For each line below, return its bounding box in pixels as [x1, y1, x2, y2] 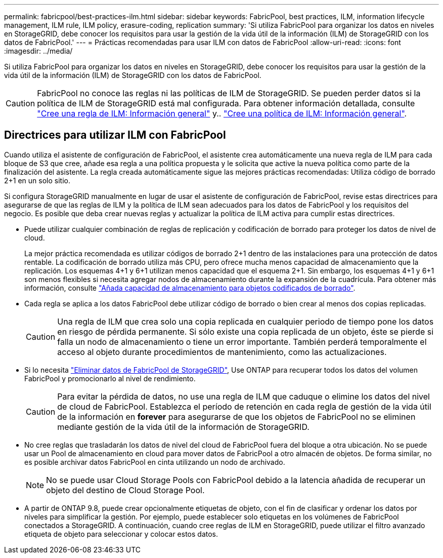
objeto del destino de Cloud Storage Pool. [46, 485, 205, 495]
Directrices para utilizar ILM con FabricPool [4, 129, 226, 142]
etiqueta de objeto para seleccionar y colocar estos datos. [24, 529, 218, 538]
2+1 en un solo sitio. [4, 176, 70, 185]
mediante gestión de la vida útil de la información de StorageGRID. [57, 421, 309, 432]
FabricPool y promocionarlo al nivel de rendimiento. [24, 374, 196, 383]
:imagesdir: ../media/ [4, 47, 73, 55]
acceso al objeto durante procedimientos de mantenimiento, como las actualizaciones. [57, 346, 387, 357]
